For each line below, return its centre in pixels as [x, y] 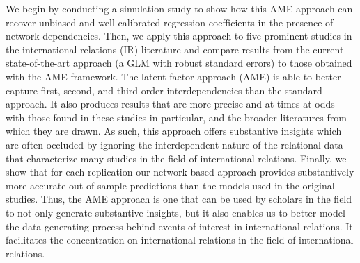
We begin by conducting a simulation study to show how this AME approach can [179, 8]
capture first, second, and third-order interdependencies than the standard [164, 90]
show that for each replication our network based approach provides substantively [180, 172]
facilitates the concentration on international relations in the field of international [180, 240]
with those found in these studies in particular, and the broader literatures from [176, 117]
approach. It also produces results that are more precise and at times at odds [170, 104]
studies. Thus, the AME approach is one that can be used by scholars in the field [179, 199]
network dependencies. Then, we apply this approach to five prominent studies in [179, 36]
